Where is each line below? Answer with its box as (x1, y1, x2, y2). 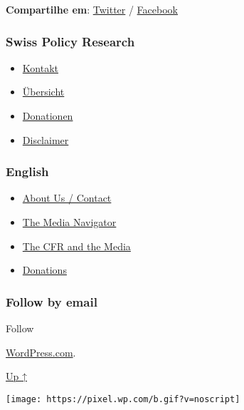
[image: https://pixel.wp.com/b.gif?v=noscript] (6, 394, 240, 404)
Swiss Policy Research (6, 32, 135, 50)
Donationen (22, 108, 73, 123)
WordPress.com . (6, 344, 76, 359)
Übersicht (22, 84, 65, 99)
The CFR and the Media (22, 238, 131, 253)
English (6, 163, 49, 180)
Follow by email (6, 292, 97, 310)
